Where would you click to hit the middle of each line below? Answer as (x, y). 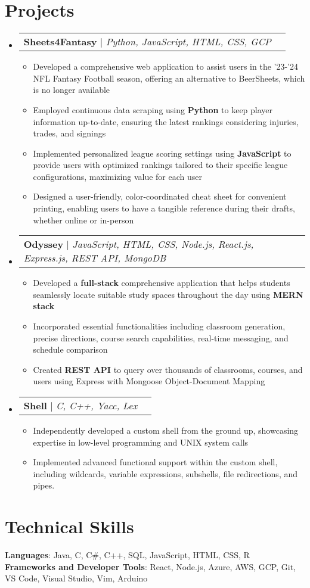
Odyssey (44, 244)
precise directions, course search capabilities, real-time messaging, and (161, 337)
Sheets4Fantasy (60, 42)
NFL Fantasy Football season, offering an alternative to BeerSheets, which (169, 78)
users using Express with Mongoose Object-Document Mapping (149, 381)
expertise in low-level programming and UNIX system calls (141, 442)
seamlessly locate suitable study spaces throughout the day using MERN (168, 294)
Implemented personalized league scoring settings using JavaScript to (162, 153)
